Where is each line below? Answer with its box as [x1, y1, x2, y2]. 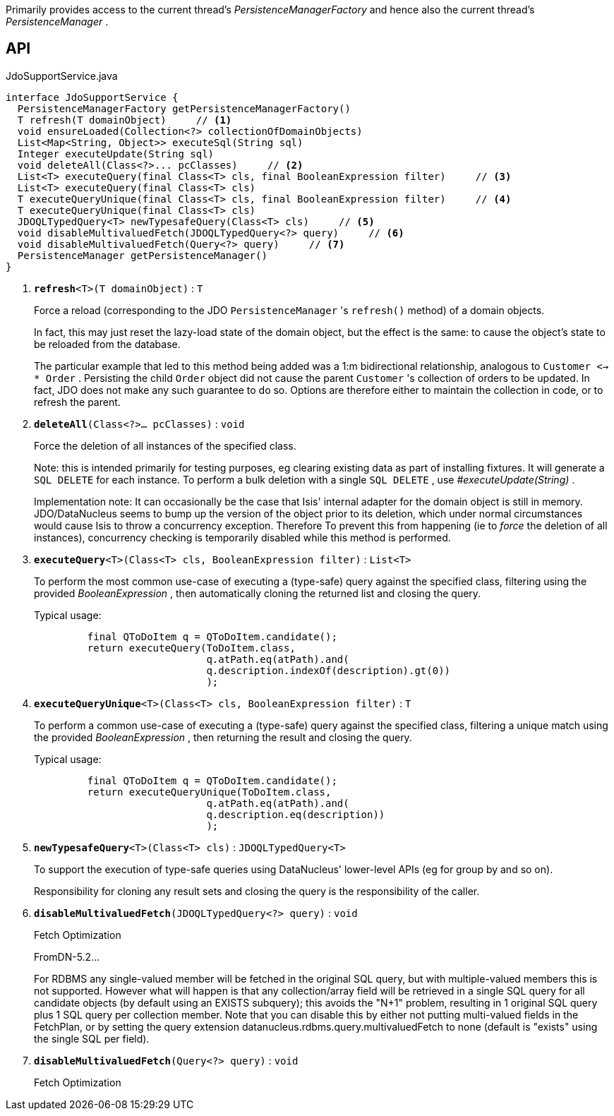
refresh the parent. [34, 395, 121, 408]
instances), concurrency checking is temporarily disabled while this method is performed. [34, 531, 451, 544]
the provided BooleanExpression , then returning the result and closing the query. [34, 731, 412, 743]
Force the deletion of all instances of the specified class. [34, 439, 296, 452]
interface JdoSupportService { [6, 91, 179, 103]
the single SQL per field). [34, 1032, 150, 1045]
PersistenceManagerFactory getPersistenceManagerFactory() [17, 102, 351, 114]
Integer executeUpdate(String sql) [17, 148, 215, 160]
